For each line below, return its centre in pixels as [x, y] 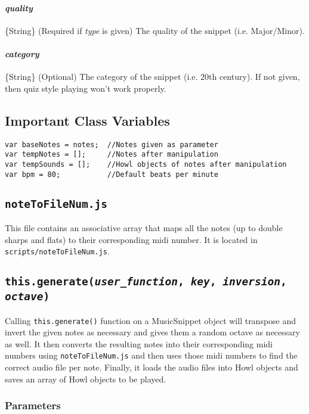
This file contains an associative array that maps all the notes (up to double [144, 227]
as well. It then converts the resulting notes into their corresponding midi [139, 343]
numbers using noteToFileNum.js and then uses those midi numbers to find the [151, 355]
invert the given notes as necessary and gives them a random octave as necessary [152, 332]
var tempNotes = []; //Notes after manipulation [112, 155]
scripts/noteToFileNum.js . [57, 251]
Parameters [33, 405]
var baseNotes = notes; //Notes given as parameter [112, 144]
